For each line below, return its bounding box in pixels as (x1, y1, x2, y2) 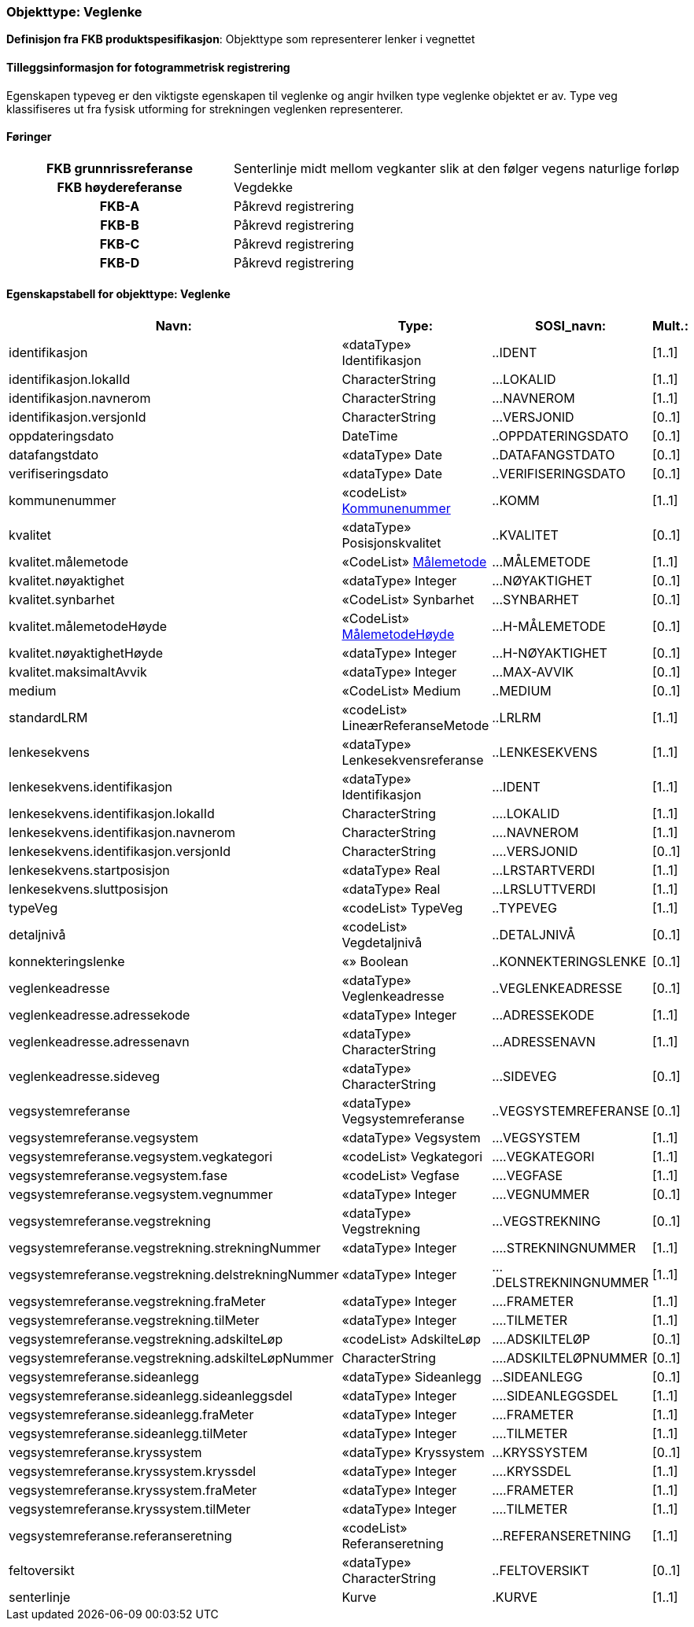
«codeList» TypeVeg (341, 900, 463, 917)
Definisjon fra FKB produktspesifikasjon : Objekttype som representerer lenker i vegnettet (6, 32, 475, 46)
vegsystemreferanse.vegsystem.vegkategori (9, 1149, 273, 1165)
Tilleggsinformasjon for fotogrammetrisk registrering (6, 60, 290, 74)
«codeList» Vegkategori (341, 1149, 483, 1165)
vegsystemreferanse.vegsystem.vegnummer (9, 1186, 273, 1203)
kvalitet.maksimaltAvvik (9, 664, 147, 681)
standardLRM (9, 710, 88, 726)
